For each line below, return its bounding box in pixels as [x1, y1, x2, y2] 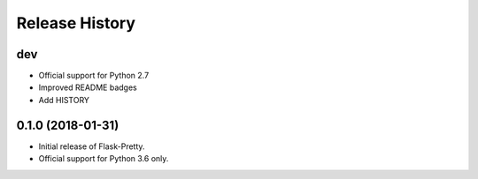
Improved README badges [38, 82, 137, 93]
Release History [16, 13, 136, 33]
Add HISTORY [38, 94, 90, 105]
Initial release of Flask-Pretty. [38, 141, 145, 152]
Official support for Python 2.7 [38, 71, 150, 81]
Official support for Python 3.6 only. [38, 153, 169, 164]
